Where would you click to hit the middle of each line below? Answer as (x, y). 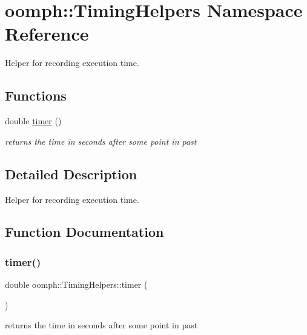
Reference (47, 34)
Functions (36, 95)
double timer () (33, 121)
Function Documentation (84, 232)
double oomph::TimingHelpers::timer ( (76, 284)
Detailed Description (71, 174)
